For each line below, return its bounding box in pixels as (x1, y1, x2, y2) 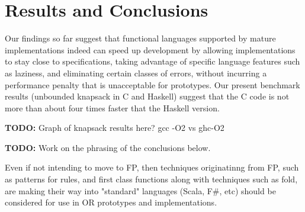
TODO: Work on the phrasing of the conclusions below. (5, 141, 211, 153)
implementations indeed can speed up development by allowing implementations (5, 43, 296, 56)
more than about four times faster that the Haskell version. (5, 101, 220, 114)
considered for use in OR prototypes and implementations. (5, 196, 217, 208)
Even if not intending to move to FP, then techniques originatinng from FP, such (5, 161, 299, 174)
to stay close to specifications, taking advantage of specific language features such (5, 55, 300, 68)
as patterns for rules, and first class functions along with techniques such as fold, (5, 173, 298, 185)
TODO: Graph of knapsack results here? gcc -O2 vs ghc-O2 (5, 121, 224, 134)
